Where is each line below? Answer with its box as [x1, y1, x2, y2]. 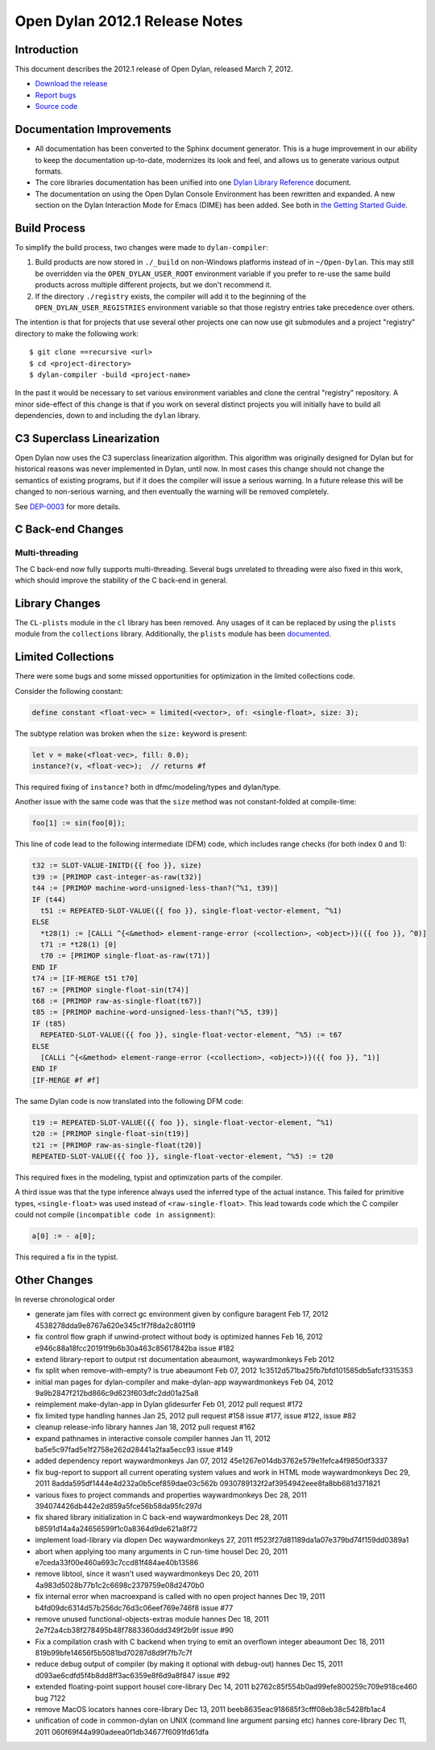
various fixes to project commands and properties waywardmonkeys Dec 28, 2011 [35, 1489, 308, 1500]
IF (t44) [31, 895, 67, 904]
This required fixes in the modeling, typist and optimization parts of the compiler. [14, 1172, 284, 1182]
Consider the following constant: [14, 686, 123, 695]
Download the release [35, 79, 108, 89]
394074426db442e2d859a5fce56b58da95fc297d [35, 1501, 202, 1510]
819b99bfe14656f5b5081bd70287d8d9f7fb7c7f [35, 1648, 193, 1658]
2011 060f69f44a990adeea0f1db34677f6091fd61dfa [35, 1727, 209, 1736]
